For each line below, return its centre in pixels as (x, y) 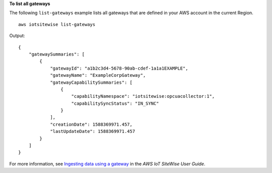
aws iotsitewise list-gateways (57, 24)
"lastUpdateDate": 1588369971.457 (93, 131)
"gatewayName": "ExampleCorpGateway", (98, 75)
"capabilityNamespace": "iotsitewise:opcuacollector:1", (143, 96)
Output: (17, 36)
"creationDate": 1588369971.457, (91, 124)
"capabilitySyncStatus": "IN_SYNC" (115, 103)
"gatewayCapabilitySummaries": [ (91, 82)
